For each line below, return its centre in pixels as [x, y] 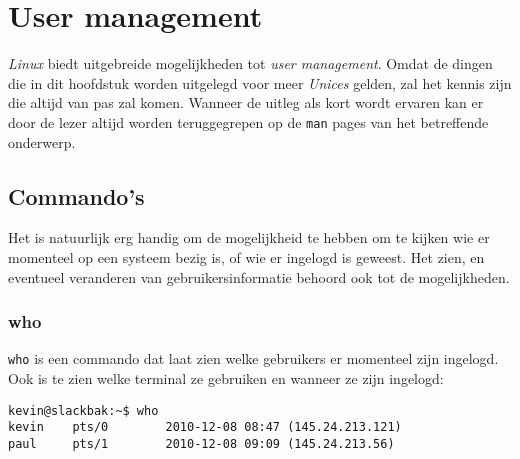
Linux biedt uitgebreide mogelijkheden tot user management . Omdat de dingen [250, 63]
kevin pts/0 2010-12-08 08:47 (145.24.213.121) [205, 427]
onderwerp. [42, 141]
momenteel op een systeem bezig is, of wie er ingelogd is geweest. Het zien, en [246, 256]
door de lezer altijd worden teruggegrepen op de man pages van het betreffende [248, 121]
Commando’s [76, 195]
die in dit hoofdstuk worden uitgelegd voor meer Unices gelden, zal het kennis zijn [260, 82]
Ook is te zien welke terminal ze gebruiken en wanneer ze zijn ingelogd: [226, 378]
